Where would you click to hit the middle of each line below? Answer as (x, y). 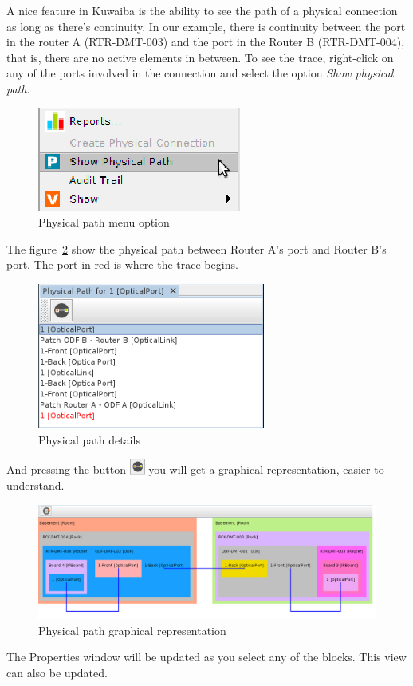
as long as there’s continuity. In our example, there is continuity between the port (206, 26)
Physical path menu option (104, 222)
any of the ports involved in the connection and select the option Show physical (200, 73)
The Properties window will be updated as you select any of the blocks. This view (206, 657)
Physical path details (89, 439)
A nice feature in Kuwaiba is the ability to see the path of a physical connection (202, 10)
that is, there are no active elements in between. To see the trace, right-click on (200, 57)
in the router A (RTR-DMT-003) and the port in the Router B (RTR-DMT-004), (206, 42)
